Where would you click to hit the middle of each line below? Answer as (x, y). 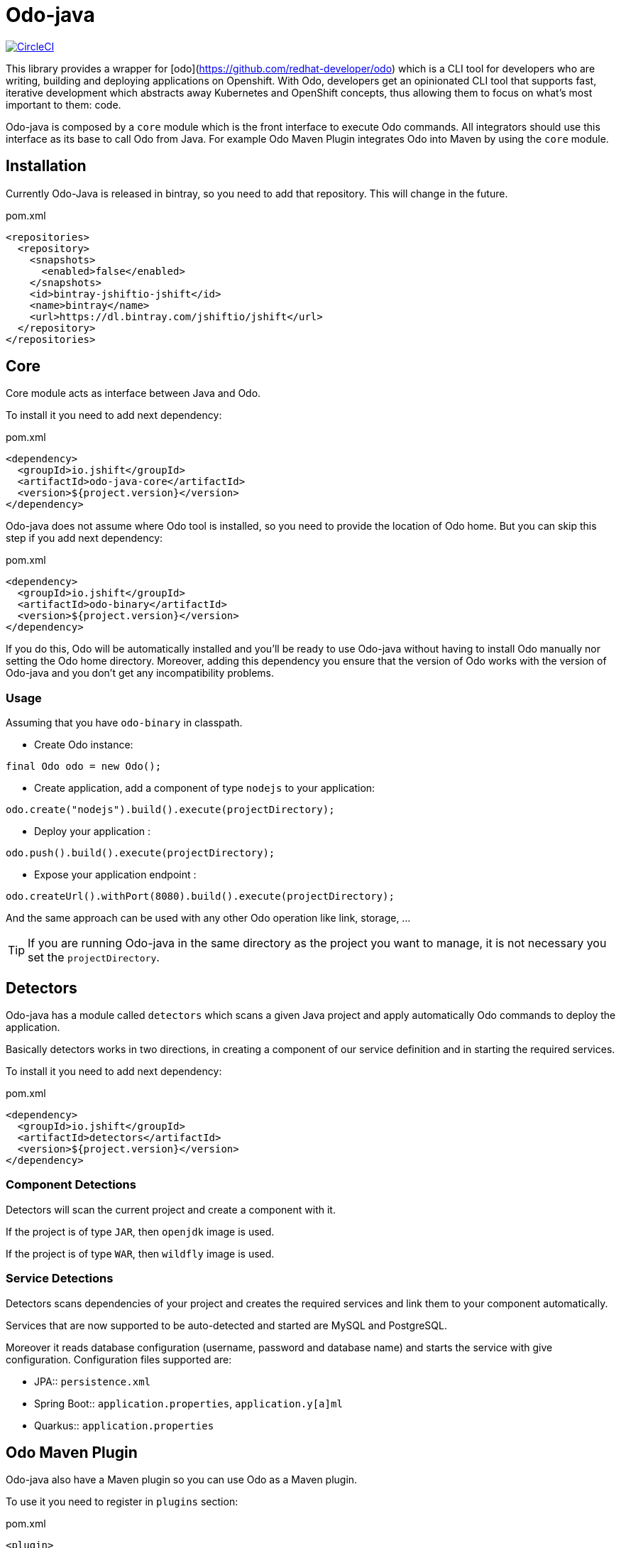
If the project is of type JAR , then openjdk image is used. (140, 1231)
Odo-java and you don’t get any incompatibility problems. (140, 673)
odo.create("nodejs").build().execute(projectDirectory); (170, 810)
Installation (46, 166)
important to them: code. (64, 104)
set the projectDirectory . (94, 958)
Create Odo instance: (84, 745)
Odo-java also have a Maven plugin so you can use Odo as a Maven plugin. (182, 1480)
